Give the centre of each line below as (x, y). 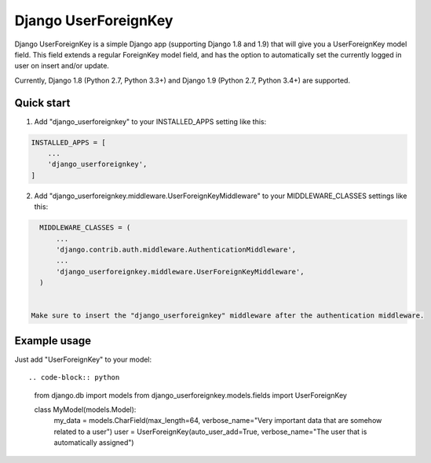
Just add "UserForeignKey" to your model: (83, 359)
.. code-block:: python (74, 378)
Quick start (42, 103)
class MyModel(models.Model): (85, 410)
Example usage (53, 341)
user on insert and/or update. (62, 66)
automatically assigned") (94, 443)
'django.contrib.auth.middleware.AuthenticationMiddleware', (176, 249)
